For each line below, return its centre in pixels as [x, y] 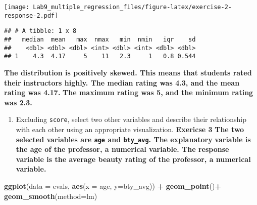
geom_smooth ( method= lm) [51, 196]
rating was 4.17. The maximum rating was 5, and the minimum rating [129, 92]
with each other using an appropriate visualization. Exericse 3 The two [130, 129]
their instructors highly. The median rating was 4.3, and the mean [122, 82]
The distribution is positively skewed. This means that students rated [128, 72]
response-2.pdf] [31, 15]
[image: [17, 7]
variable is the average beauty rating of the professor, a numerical [133, 159]
